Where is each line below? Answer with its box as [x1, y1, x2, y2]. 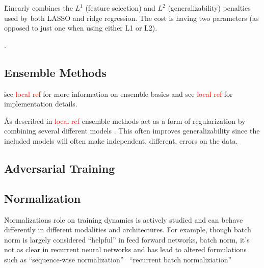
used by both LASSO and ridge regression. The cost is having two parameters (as [4, 12, 259, 23]
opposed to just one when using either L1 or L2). [4, 22, 157, 33]
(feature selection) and [85, 3, 155, 13]
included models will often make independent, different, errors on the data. [4, 135, 238, 146]
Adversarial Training [4, 160, 115, 176]
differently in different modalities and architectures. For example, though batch [4, 224, 251, 235]
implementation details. [4, 98, 77, 109]
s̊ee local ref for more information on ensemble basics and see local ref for [4, 88, 233, 99]
